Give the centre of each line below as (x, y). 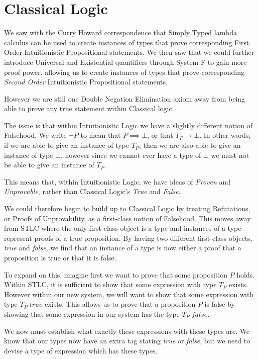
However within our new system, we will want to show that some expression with (129, 294)
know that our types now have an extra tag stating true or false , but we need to (127, 341)
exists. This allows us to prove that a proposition (120, 304)
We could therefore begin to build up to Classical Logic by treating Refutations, (127, 208)
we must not (230, 155)
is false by (220, 304)
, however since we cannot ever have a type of (131, 155)
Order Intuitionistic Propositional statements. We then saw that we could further (129, 52)
